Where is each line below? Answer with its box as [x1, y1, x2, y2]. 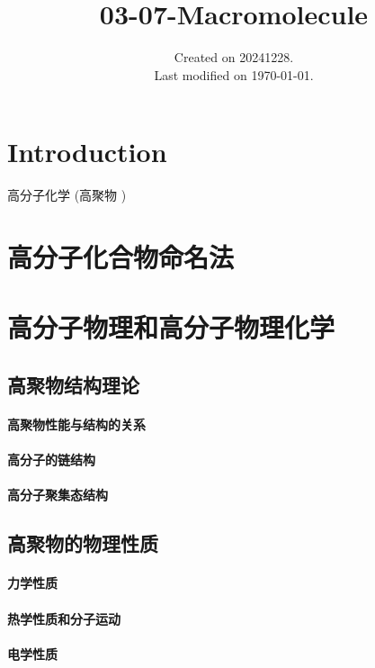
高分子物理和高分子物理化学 [7, 309, 335, 346]
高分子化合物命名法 [7, 239, 235, 275]
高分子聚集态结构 [7, 485, 108, 504]
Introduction [7, 133, 167, 170]
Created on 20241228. [174, 48, 294, 67]
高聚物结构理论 [7, 370, 139, 398]
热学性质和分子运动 [7, 609, 121, 627]
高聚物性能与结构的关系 [7, 414, 146, 433]
